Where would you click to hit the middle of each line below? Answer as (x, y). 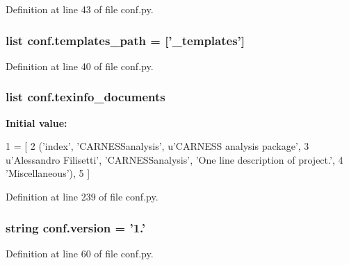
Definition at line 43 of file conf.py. (80, 9)
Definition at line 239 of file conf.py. (82, 196)
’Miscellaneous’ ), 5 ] (48, 173)
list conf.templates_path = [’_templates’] (125, 40)
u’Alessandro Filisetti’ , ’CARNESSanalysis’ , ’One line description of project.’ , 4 (174, 159)
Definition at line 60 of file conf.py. (80, 253)
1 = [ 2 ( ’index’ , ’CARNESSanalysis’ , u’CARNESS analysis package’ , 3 (157, 146)
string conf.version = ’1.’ (75, 227)
